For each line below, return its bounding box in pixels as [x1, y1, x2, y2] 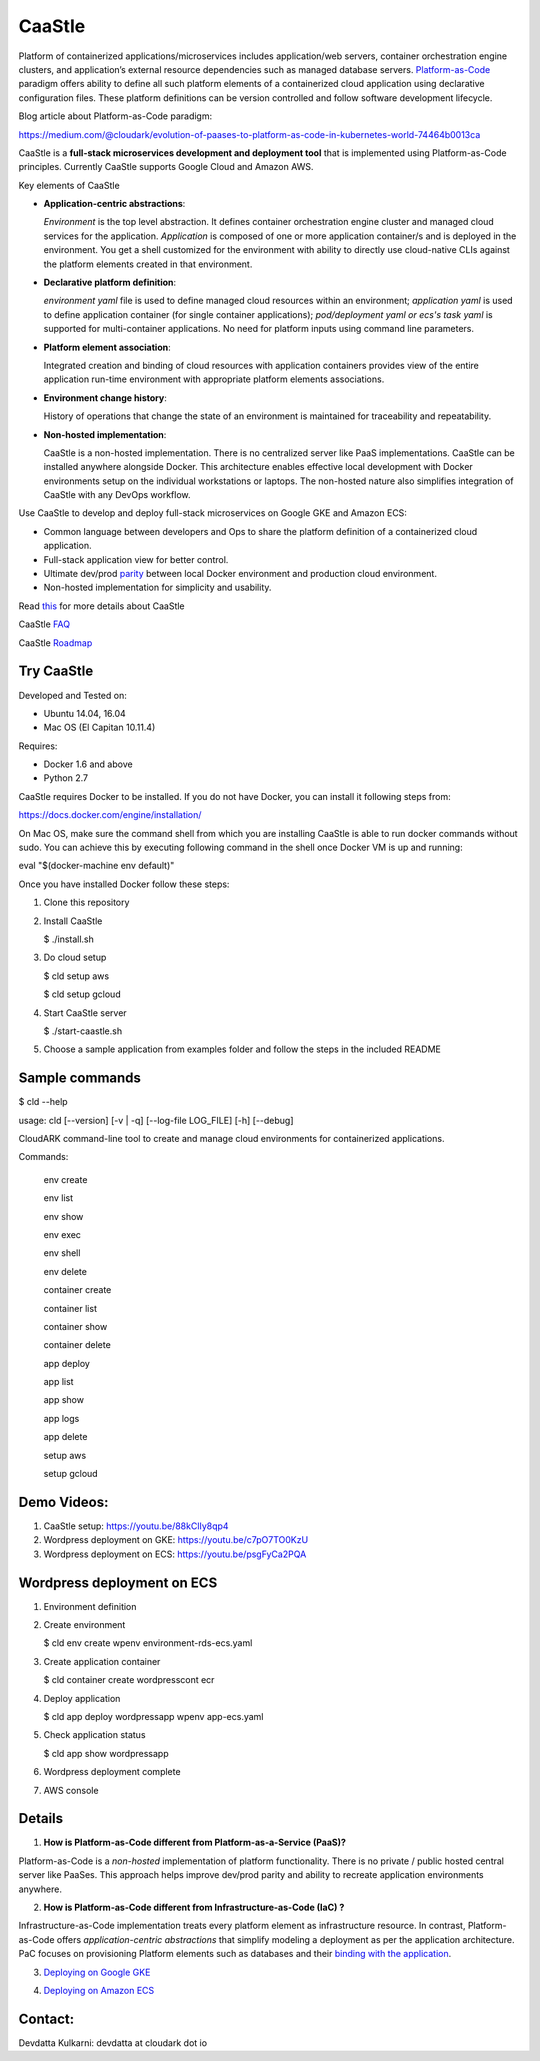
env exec [43, 1228, 82, 1240]
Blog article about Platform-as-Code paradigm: [18, 110, 213, 122]
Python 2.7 [43, 772, 89, 784]
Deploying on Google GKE [43, 1966, 151, 1978]
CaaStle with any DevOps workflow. [43, 489, 191, 501]
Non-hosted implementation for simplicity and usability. [43, 581, 272, 594]
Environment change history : [43, 391, 167, 404]
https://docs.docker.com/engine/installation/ [18, 809, 202, 821]
